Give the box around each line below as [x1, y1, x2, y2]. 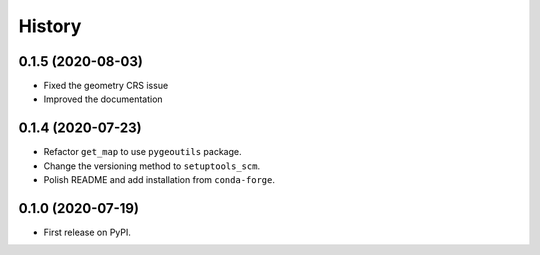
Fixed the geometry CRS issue [43, 80, 169, 92]
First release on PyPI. [43, 226, 132, 239]
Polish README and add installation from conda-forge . [43, 174, 275, 186]
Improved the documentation [43, 93, 164, 105]
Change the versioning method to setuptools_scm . [43, 160, 260, 172]
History [18, 15, 82, 37]
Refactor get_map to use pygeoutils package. [43, 146, 242, 158]
